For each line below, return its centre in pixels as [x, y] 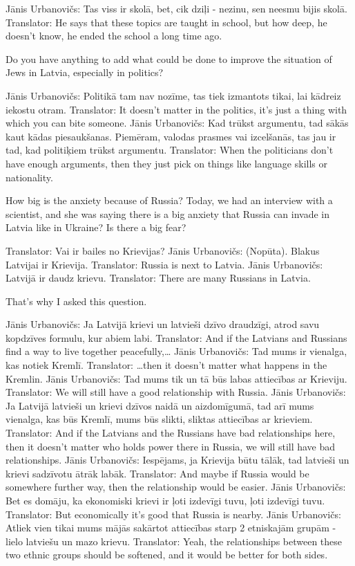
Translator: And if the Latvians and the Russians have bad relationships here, [171, 433]
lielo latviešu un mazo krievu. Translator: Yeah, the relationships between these [174, 541]
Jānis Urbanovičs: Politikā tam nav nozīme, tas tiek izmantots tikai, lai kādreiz [173, 95]
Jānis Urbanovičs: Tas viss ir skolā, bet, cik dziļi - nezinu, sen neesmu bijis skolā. [176, 8]
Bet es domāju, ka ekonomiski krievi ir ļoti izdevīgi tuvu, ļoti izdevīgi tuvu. [165, 500]
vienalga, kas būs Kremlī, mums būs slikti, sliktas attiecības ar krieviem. [159, 419]
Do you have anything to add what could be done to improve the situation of [169, 58]
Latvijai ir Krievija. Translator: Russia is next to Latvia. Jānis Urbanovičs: [164, 264]
